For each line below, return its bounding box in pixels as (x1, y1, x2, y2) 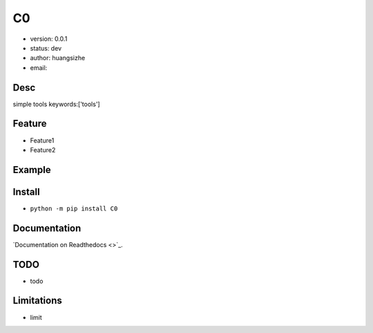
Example (12, 163, 51, 176)
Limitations (12, 295, 62, 307)
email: (30, 63, 48, 72)
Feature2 (30, 145, 56, 154)
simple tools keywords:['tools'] (12, 100, 100, 108)
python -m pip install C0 (30, 204, 118, 213)
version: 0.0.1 (30, 35, 68, 43)
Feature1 (30, 136, 55, 145)
